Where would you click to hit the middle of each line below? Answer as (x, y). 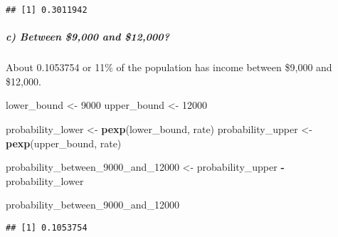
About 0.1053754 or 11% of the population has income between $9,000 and (169, 67)
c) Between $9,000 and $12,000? (88, 37)
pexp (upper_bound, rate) (64, 143)
